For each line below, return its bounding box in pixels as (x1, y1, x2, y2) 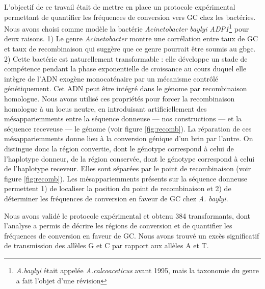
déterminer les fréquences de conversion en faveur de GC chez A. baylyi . (4, 193, 228, 203)
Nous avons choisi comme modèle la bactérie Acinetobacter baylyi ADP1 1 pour (4, 22, 249, 34)
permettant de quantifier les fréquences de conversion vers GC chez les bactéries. (4, 11, 256, 22)
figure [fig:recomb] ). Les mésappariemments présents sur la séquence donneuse (4, 173, 247, 183)
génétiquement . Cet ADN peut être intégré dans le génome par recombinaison (4, 83, 247, 94)
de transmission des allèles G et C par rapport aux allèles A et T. (4, 240, 209, 251)
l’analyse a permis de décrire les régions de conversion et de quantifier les (4, 220, 232, 231)
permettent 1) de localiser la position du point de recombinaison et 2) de (4, 183, 231, 194)
